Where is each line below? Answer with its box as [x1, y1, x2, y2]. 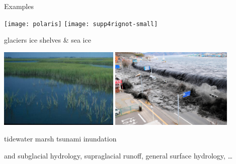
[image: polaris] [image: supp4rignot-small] [4, 20, 158, 28]
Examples [4, 1, 34, 11]
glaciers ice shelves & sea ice [4, 35, 91, 45]
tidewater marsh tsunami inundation [4, 133, 117, 144]
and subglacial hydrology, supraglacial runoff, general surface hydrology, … [4, 150, 233, 160]
